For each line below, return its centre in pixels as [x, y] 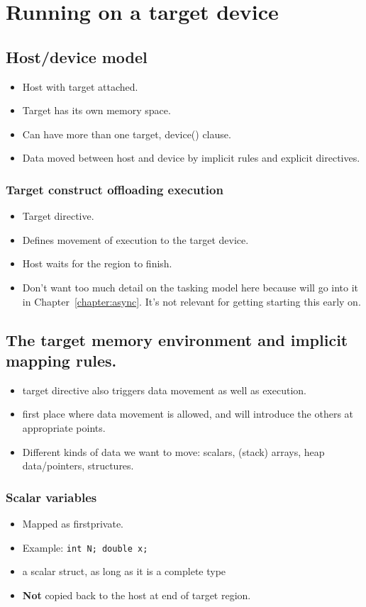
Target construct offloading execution [115, 189]
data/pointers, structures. [78, 466]
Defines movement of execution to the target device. [135, 239]
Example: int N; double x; [85, 547]
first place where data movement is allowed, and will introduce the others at [188, 414]
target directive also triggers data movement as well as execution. [164, 390]
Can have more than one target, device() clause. [127, 134]
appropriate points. [64, 427]
